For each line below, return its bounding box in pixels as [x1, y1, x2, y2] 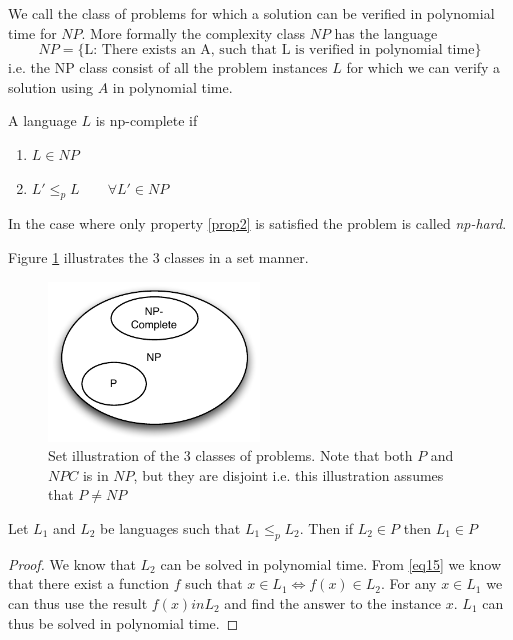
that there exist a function [8, 573, 170, 594]
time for [8, 22, 57, 43]
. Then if [299, 517, 354, 538]
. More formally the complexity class [81, 22, 306, 43]
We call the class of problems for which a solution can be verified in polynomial [8, 3, 495, 23]
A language [8, 110, 77, 131]
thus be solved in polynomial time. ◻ [8, 612, 239, 633]
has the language [334, 22, 438, 43]
